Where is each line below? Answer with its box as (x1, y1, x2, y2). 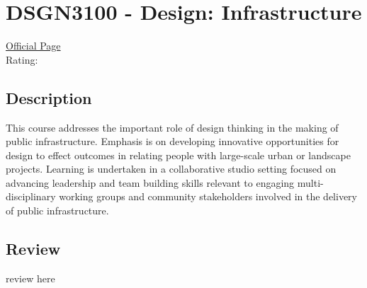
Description (6, 86, 92, 108)
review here (6, 270, 55, 285)
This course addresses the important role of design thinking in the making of (6, 120, 339, 134)
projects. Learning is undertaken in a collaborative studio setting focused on (6, 161, 337, 176)
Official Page (6, 38, 61, 53)
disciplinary (6, 189, 56, 204)
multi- (297, 175, 324, 190)
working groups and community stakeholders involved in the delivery (59, 189, 357, 204)
